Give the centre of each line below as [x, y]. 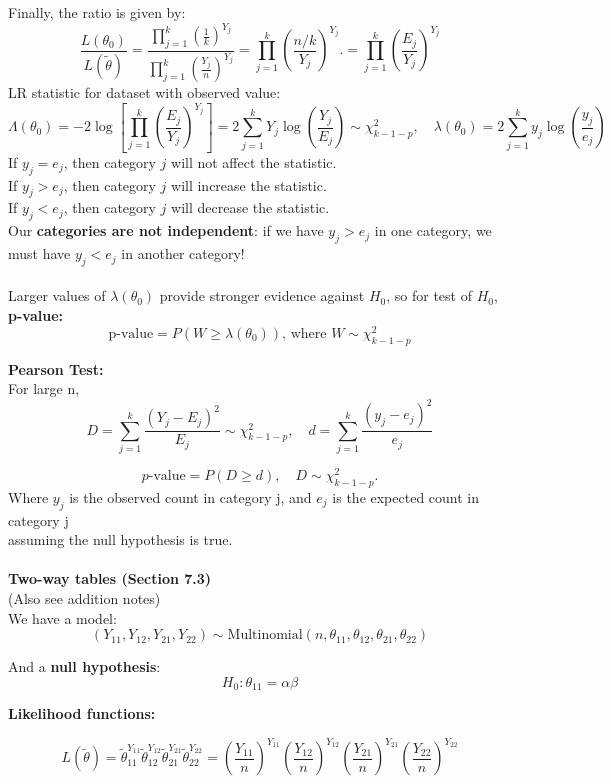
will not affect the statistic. [254, 161]
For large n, [44, 388]
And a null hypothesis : [84, 666]
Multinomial [265, 635]
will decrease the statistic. [250, 207]
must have [39, 253]
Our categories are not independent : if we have [166, 230]
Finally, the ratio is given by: [97, 12]
